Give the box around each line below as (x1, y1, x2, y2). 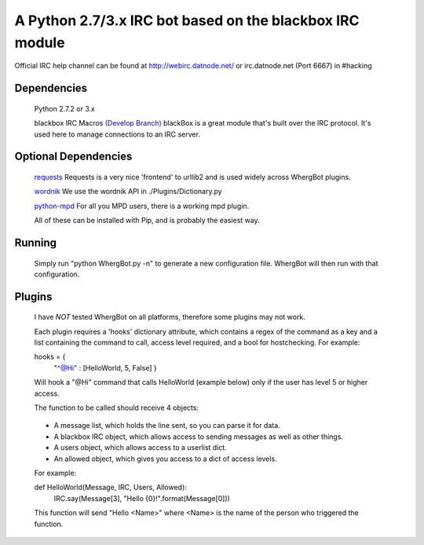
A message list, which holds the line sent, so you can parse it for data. (53, 421, 280, 430)
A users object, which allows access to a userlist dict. (53, 443, 227, 452)
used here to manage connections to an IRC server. (34, 130, 200, 139)
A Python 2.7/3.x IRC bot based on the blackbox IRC (14, 12, 360, 29)
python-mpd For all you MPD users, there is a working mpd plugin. (34, 201, 250, 210)
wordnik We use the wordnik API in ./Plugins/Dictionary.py (34, 187, 223, 196)
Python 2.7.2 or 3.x (34, 104, 96, 113)
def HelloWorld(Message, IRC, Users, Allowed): (34, 483, 188, 492)
